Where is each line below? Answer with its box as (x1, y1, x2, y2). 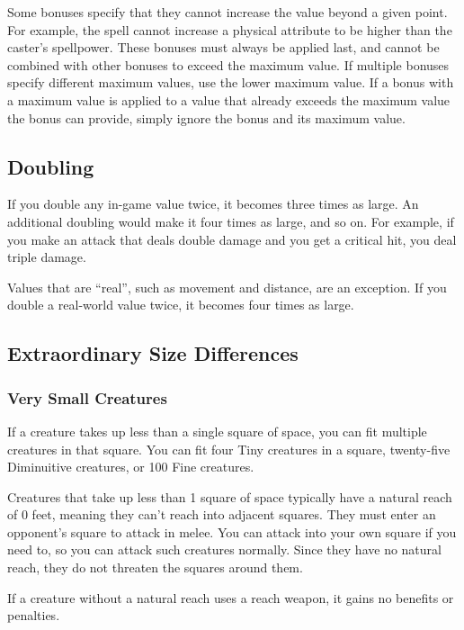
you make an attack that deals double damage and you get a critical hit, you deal (7, 229, 457, 248)
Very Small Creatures (7, 386, 167, 409)
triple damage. (7, 247, 86, 266)
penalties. (7, 606, 60, 625)
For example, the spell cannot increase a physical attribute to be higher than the (7, 20, 452, 39)
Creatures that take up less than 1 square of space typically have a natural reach (7, 487, 452, 506)
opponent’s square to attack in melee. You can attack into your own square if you (7, 522, 457, 541)
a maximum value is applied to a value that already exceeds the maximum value (7, 90, 451, 109)
